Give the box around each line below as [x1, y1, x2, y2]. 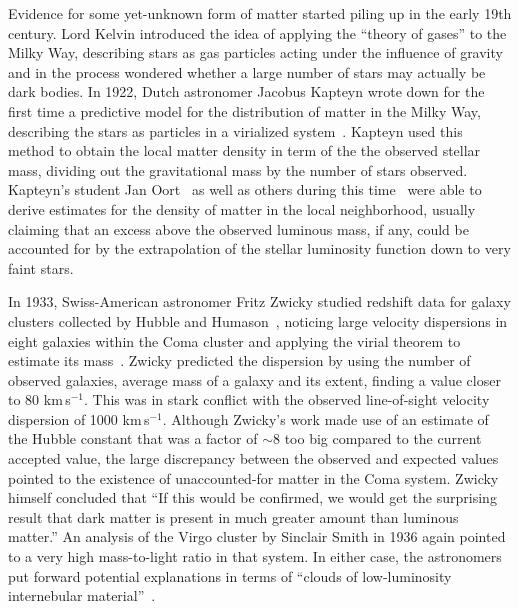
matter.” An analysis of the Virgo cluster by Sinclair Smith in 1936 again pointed [8, 526, 506, 547]
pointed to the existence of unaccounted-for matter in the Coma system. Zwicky [8, 467, 499, 488]
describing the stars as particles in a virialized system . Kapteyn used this [8, 120, 463, 141]
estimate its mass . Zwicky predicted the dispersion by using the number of [8, 350, 471, 371]
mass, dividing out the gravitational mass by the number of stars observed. [8, 159, 468, 180]
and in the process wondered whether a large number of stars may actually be [8, 61, 486, 82]
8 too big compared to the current [272, 428, 482, 449]
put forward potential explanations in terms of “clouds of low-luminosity [8, 565, 452, 586]
